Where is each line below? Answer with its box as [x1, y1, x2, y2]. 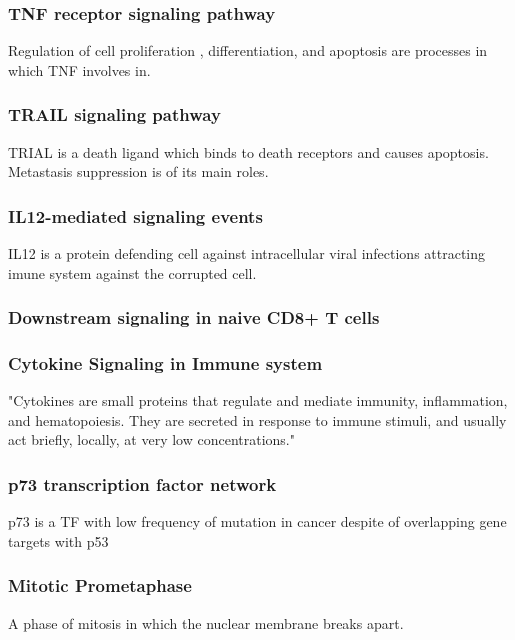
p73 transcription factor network [8, 471, 277, 496]
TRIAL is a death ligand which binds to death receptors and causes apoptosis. [8, 141, 489, 162]
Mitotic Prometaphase [8, 573, 192, 598]
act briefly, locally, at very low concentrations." [8, 429, 295, 450]
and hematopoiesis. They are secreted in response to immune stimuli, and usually [8, 409, 507, 430]
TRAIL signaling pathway [8, 102, 221, 127]
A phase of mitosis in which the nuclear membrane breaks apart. [8, 612, 404, 633]
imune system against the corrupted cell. [8, 262, 257, 283]
